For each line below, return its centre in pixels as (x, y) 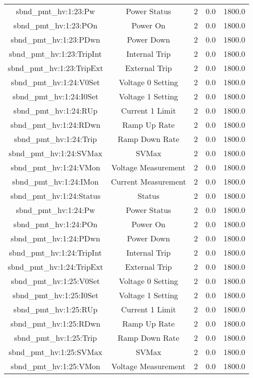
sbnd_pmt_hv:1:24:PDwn (55, 238)
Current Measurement (149, 181)
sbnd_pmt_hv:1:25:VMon (55, 366)
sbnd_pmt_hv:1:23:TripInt (56, 54)
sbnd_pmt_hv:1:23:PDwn (55, 39)
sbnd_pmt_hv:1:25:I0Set (55, 295)
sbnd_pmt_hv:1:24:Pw (56, 210)
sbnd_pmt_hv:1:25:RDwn (56, 323)
